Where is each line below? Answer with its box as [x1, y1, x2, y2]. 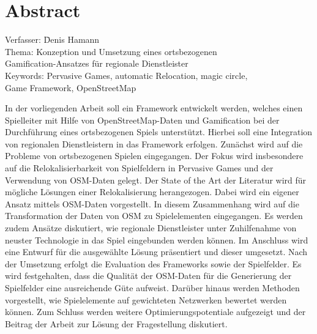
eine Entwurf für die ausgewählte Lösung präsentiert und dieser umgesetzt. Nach [5, 245, 308, 258]
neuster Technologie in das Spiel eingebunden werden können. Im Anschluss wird [5, 233, 308, 246]
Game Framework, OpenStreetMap [5, 81, 136, 94]
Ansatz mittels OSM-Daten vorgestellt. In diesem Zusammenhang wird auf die [5, 197, 299, 210]
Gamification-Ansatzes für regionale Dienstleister [5, 57, 188, 70]
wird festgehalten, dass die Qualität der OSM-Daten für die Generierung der [5, 269, 292, 282]
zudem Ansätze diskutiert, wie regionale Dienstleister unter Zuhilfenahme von [5, 221, 297, 234]
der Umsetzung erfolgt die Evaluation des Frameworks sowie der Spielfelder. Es [5, 257, 302, 270]
